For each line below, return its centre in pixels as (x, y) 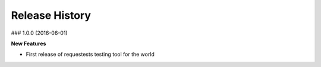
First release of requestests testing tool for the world (90, 54)
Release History (51, 15)
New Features (29, 43)
